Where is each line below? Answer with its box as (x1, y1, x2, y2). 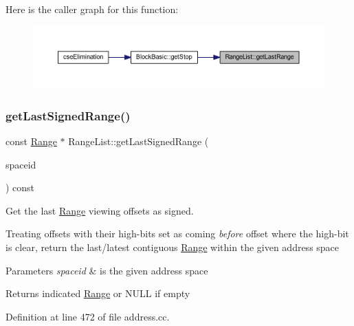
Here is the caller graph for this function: (5, 2, 179, 16)
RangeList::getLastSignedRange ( (68, 134, 209, 149)
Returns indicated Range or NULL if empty (5, 286, 190, 301)
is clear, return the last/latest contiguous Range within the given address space (5, 240, 340, 254)
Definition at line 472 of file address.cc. (5, 309, 170, 323)
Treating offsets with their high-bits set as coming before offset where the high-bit (5, 226, 349, 241)
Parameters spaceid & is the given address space (5, 263, 208, 277)
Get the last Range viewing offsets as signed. (5, 203, 194, 217)
